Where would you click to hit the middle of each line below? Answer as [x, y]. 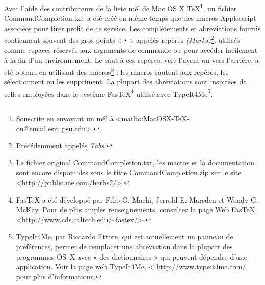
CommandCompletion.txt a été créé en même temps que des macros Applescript [130, 18]
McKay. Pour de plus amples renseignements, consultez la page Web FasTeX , [137, 209]
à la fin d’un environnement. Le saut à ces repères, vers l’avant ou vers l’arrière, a [131, 60]
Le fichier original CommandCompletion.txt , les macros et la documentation [135, 162]
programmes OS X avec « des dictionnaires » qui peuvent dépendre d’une [131, 256]
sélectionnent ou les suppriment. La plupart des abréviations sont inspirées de [125, 82]
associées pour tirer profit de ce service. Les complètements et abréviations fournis [132, 28]
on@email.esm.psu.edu [51, 128]
